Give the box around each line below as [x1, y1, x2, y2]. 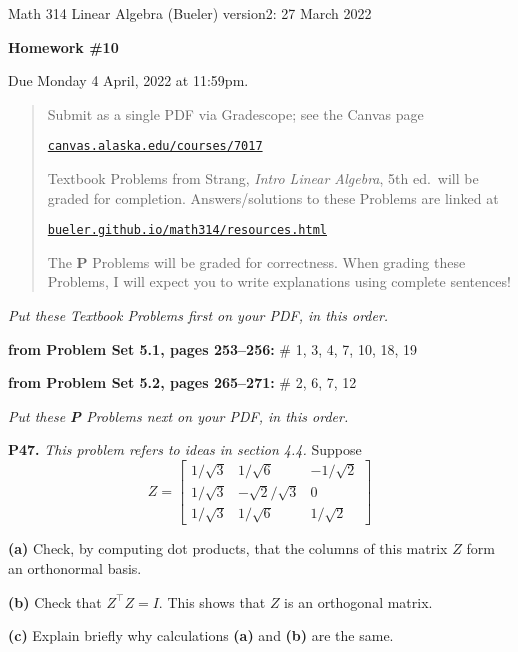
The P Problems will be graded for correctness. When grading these [47, 251, 466, 272]
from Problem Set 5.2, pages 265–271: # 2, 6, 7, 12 [8, 372, 357, 393]
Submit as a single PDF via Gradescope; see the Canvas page [47, 103, 424, 124]
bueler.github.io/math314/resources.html [47, 223, 327, 238]
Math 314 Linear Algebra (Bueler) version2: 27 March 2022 [8, 3, 372, 23]
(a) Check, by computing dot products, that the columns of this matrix [8, 538, 448, 559]
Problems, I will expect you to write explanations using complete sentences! [47, 271, 511, 292]
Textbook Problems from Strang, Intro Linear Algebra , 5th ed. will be [47, 168, 479, 189]
